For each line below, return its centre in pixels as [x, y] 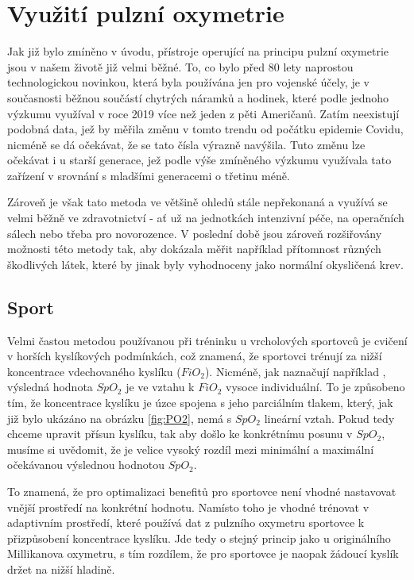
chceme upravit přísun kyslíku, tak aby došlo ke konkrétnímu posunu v [180, 434]
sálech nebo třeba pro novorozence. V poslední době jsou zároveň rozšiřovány [195, 233]
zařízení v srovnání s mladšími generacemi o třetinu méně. [149, 175]
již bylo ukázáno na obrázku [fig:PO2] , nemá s [120, 418]
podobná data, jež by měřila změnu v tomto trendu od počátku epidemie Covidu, [205, 129]
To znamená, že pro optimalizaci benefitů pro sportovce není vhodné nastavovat [202, 491]
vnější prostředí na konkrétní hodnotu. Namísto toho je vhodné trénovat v [188, 507]
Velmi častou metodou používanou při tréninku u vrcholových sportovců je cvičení [207, 340]
